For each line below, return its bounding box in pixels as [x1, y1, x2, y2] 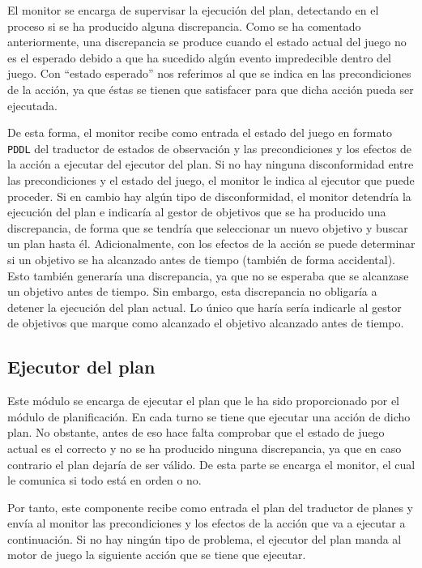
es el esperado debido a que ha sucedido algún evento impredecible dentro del [7, 49, 391, 66]
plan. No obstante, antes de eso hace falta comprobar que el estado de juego [7, 424, 385, 441]
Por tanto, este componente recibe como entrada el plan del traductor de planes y [7, 498, 414, 515]
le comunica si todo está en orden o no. [7, 472, 202, 489]
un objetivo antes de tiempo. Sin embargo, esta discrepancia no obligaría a [7, 283, 377, 300]
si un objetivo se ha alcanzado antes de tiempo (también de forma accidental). [7, 250, 395, 267]
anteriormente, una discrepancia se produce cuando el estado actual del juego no [7, 33, 407, 50]
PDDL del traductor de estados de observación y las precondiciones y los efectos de [7, 139, 412, 156]
